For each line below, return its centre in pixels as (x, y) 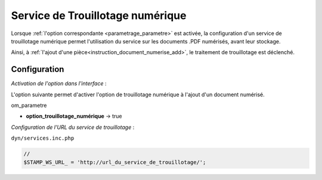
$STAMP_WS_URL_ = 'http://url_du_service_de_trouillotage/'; (115, 162)
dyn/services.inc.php (43, 138)
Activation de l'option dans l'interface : (59, 84)
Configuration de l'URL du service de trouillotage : (73, 127)
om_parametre (29, 105)
